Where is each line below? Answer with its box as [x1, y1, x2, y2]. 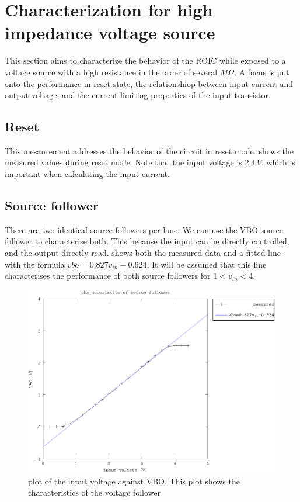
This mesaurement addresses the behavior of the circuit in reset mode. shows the [5, 144, 294, 157]
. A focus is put [234, 65, 289, 78]
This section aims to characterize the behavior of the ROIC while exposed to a [5, 54, 286, 67]
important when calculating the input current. [5, 168, 170, 180]
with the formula [5, 258, 65, 270]
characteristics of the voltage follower [28, 486, 161, 498]
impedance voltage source [5, 20, 215, 44]
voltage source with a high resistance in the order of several [5, 65, 218, 78]
